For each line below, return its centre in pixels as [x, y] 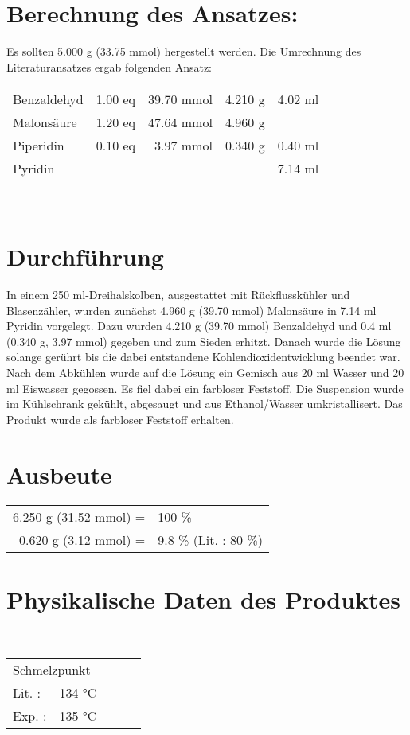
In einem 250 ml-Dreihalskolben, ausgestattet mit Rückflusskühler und [178, 295]
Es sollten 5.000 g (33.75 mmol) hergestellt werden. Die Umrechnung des [184, 51]
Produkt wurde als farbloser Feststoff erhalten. [120, 419]
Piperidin [39, 146]
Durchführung [85, 257]
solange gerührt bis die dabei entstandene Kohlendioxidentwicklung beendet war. [203, 357]
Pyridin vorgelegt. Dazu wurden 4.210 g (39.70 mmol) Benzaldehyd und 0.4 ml [199, 326]
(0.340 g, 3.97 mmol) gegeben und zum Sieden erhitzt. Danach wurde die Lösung [204, 341]
